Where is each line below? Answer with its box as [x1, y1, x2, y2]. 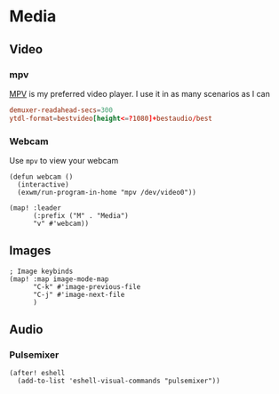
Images [9, 243, 52, 259]
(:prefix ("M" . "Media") [32, 211, 129, 220]
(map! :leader [9, 203, 62, 213]
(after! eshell [9, 369, 66, 378]
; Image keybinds [9, 267, 74, 276]
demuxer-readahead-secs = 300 [9, 105, 114, 115]
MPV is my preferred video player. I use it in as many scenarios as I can [9, 88, 271, 99]
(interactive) [17, 180, 69, 189]
